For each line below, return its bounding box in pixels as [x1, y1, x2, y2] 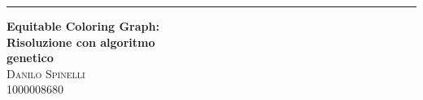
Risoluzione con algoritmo [7, 33, 155, 50]
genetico [7, 49, 54, 66]
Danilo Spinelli [7, 65, 85, 81]
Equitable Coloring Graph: [7, 18, 159, 34]
